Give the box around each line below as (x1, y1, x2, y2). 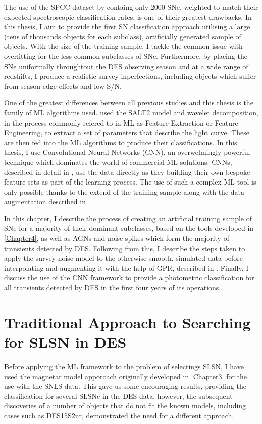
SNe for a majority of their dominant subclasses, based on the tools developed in (4, 223, 254, 233)
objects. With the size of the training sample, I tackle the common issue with (4, 41, 243, 51)
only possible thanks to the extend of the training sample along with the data (4, 186, 244, 197)
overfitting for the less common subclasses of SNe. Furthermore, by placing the (4, 50, 247, 61)
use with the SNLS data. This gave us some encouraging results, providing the (4, 381, 246, 391)
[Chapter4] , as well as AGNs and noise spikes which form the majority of (4, 233, 229, 244)
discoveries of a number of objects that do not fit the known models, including (4, 400, 246, 411)
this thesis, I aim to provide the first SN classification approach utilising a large (4, 21, 250, 32)
